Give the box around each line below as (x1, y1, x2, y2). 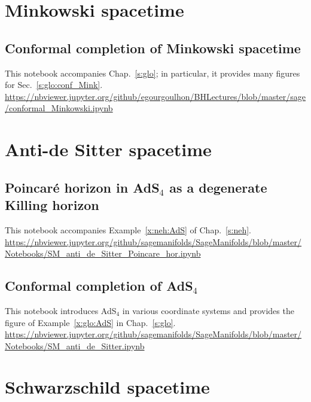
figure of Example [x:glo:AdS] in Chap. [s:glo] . (5, 316, 176, 328)
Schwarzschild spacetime (5, 374, 210, 399)
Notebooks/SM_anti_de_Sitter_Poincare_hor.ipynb (5, 247, 201, 260)
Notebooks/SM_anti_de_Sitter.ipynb (5, 339, 145, 352)
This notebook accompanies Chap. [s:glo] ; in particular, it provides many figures (5, 66, 300, 79)
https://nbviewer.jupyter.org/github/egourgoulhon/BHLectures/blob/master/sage (5, 90, 306, 102)
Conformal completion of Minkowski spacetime (5, 38, 301, 57)
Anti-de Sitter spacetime (5, 137, 212, 162)
